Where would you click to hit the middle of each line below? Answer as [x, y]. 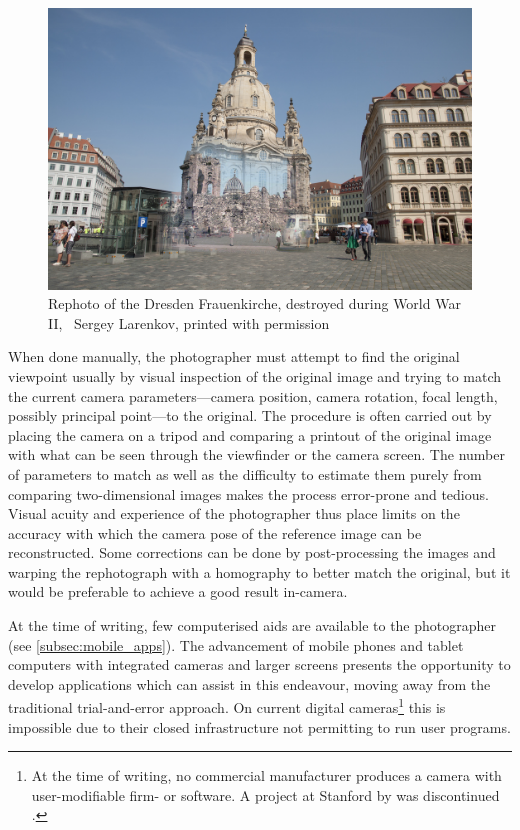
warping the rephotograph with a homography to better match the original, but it [259, 571]
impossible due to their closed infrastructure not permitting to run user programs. [259, 726]
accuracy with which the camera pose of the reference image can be [215, 532]
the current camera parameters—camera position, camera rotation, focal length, [253, 395]
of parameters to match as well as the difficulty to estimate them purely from [245, 473]
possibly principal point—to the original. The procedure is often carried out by [250, 415]
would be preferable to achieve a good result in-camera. [178, 591]
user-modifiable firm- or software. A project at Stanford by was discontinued [265, 794]
